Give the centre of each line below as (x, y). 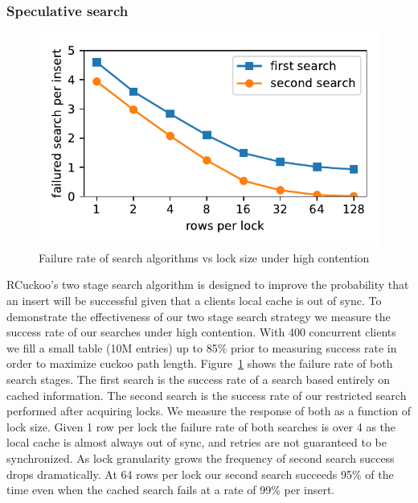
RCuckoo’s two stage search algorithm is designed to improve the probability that (208, 284)
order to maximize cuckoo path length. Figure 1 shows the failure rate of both (200, 363)
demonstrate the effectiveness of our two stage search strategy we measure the (199, 316)
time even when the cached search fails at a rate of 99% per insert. (171, 490)
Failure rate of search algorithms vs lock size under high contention (204, 257)
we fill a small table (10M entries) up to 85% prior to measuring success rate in (202, 347)
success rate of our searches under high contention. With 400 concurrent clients (201, 332)
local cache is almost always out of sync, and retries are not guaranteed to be (197, 442)
